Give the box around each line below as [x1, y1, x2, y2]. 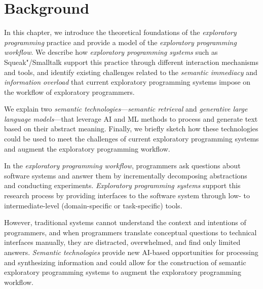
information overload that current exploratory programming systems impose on [4, 77, 251, 87]
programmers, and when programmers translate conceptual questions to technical [4, 227, 257, 237]
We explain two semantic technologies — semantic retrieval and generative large [4, 103, 248, 114]
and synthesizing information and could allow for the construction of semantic [4, 257, 246, 267]
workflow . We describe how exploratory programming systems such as [4, 47, 218, 57]
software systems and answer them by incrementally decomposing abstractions [4, 170, 247, 180]
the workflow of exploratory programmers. [4, 86, 135, 97]
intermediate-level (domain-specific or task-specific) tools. [4, 200, 182, 210]
